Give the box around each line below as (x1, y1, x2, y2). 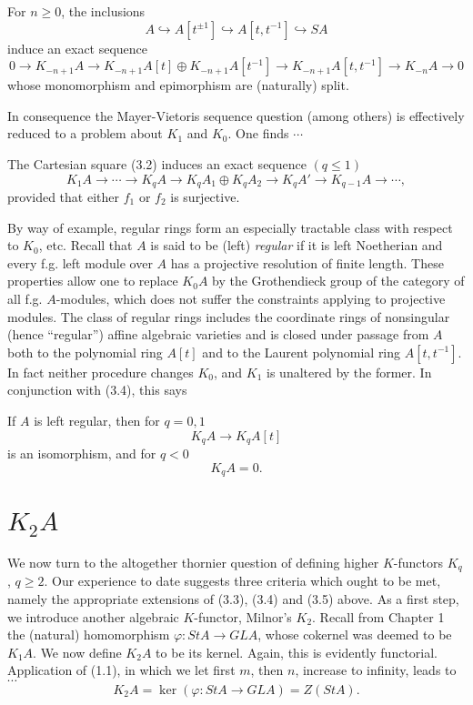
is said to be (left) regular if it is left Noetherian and (150, 236, 443, 255)
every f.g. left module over (7, 253, 153, 272)
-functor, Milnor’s (194, 607, 292, 626)
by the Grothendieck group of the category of (212, 271, 465, 290)
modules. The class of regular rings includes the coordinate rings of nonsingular (7, 307, 450, 326)
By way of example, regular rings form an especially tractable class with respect (7, 217, 453, 237)
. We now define (33, 642, 122, 661)
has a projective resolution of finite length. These (170, 253, 444, 272)
